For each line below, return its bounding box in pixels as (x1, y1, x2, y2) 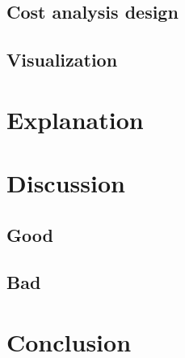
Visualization (6, 47, 118, 72)
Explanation (6, 102, 144, 136)
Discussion (6, 166, 125, 200)
